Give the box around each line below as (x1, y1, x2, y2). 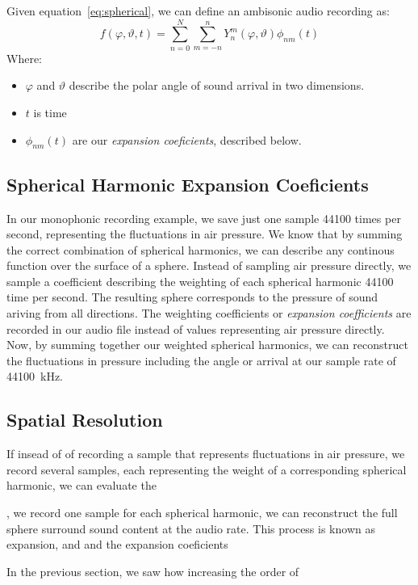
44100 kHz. (6, 368, 63, 385)
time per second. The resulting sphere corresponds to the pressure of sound (6, 288, 378, 305)
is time (33, 103, 67, 120)
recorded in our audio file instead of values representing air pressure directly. (6, 320, 385, 337)
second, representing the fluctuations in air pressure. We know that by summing (6, 225, 403, 242)
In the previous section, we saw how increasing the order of (6, 562, 299, 579)
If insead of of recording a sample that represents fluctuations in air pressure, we (6, 445, 405, 462)
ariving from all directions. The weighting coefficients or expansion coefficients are (6, 305, 412, 322)
